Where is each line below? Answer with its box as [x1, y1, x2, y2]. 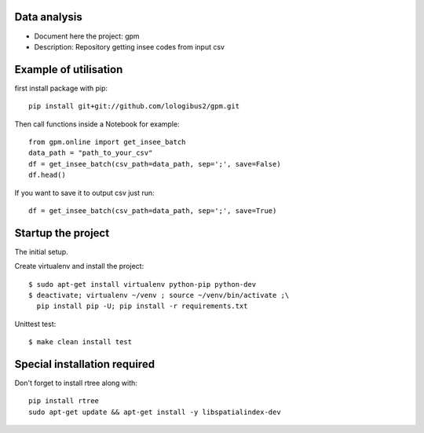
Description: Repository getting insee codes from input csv [34, 42, 225, 51]
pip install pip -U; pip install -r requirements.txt [36, 302, 248, 310]
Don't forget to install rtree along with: [14, 378, 137, 388]
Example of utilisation [14, 63, 123, 76]
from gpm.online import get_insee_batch [28, 138, 186, 146]
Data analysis [14, 10, 82, 24]
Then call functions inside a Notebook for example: [14, 119, 180, 129]
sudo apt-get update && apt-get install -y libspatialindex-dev [28, 407, 282, 416]
